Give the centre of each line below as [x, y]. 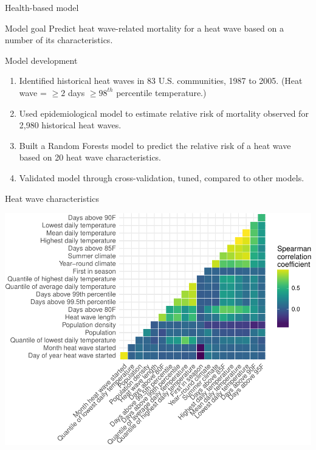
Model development [41, 60]
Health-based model [42, 7]
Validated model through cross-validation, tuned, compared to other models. [162, 177]
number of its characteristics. [59, 40]
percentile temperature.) [161, 92]
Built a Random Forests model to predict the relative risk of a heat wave [155, 145]
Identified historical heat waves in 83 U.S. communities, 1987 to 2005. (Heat [161, 81]
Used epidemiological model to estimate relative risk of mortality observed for [164, 113]
